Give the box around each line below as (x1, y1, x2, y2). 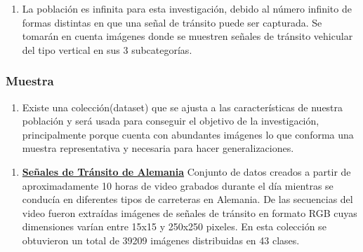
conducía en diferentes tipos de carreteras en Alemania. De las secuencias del (22, 192, 353, 206)
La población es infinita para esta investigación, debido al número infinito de (22, 1, 352, 15)
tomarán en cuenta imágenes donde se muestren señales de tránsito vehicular (22, 29, 353, 43)
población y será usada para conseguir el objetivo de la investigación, (22, 113, 319, 128)
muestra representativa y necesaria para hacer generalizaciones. (22, 141, 294, 155)
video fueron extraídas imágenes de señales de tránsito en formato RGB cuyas (22, 205, 357, 220)
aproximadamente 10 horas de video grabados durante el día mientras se (22, 178, 334, 192)
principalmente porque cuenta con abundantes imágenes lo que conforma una (22, 127, 354, 141)
